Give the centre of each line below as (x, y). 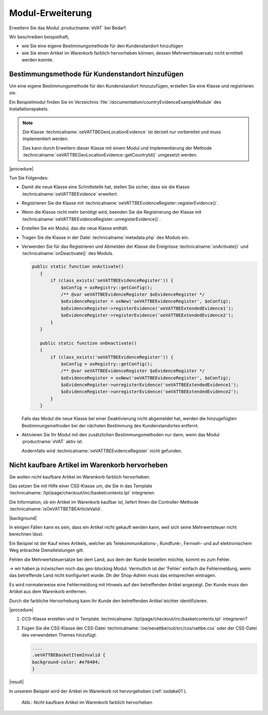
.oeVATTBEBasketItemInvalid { (69, 655)
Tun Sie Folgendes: (29, 178)
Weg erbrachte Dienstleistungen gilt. (47, 550)
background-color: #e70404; (66, 662)
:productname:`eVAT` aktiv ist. (52, 442)
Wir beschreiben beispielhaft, (39, 37)
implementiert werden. (46, 139)
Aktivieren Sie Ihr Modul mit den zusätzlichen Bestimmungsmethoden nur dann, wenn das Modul (121, 435)
